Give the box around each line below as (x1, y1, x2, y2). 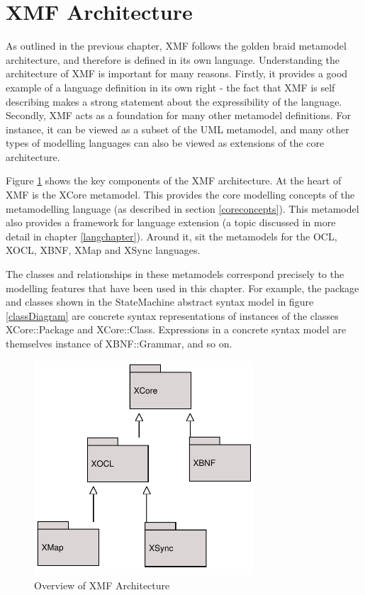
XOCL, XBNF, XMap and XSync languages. (6, 243, 201, 257)
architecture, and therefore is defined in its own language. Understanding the (6, 52, 340, 67)
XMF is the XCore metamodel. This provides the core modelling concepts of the (6, 187, 355, 202)
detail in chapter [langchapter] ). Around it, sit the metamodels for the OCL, (6, 228, 337, 243)
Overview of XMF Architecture (34, 577, 170, 592)
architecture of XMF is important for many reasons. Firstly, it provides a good (6, 66, 348, 81)
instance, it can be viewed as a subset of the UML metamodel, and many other (6, 121, 349, 136)
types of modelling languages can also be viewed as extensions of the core (6, 135, 325, 150)
